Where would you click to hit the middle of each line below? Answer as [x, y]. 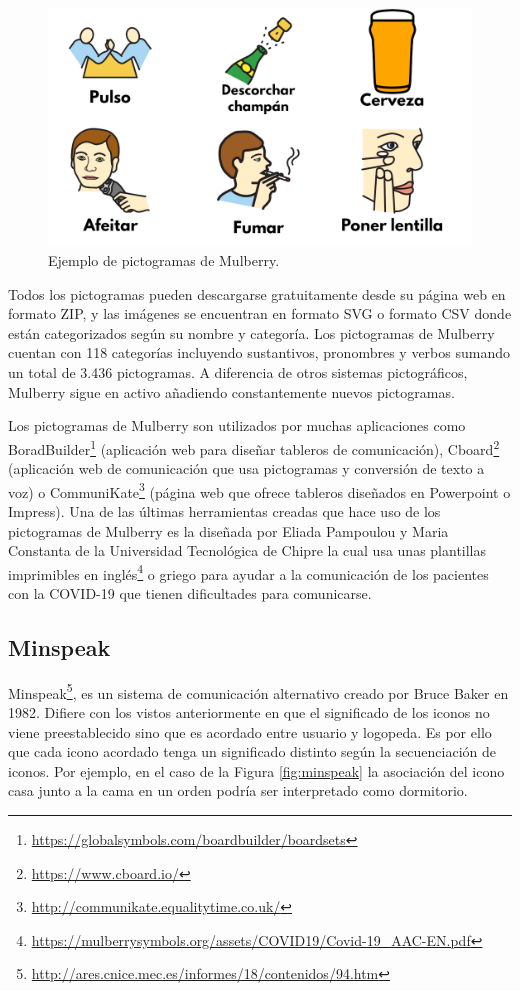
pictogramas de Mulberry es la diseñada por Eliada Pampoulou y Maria [228, 530]
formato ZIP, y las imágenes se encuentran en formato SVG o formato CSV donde [260, 313]
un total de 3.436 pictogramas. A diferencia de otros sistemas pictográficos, [238, 372]
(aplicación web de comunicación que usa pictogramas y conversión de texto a [246, 468]
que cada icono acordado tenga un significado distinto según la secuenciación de [252, 751]
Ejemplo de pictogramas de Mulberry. [164, 260]
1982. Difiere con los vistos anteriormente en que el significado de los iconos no [249, 712]
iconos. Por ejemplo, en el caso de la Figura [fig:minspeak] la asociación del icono [256, 770]
